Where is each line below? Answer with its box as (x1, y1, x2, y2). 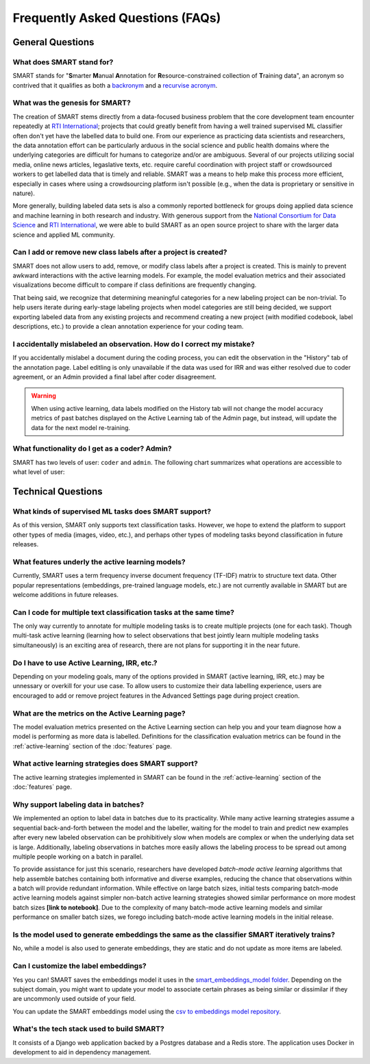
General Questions (12, 36, 95, 48)
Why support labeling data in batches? (12, 800, 145, 809)
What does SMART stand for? (12, 57, 114, 66)
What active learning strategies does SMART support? (12, 759, 199, 768)
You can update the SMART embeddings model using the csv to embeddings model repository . (12, 1007, 281, 1015)
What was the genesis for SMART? (12, 98, 132, 107)
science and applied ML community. (12, 230, 115, 239)
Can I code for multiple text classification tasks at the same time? (12, 607, 234, 617)
